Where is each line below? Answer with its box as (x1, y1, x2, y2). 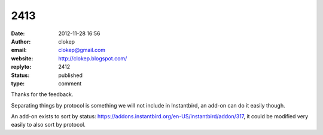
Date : (11, 30, 25, 37)
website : (11, 54, 33, 62)
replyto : (11, 63, 32, 70)
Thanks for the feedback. (11, 91, 74, 98)
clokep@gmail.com (58, 47, 106, 54)
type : (11, 79, 25, 87)
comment (58, 79, 82, 87)
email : (11, 47, 27, 54)
